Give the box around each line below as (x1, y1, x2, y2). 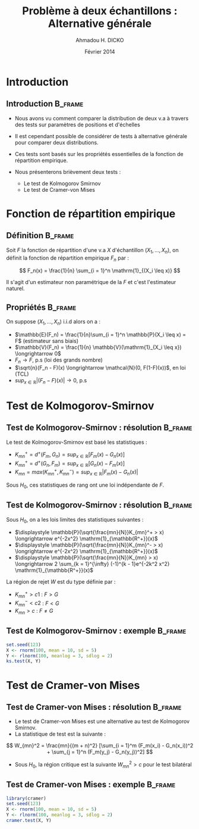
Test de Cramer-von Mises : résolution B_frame (6, 702, 182, 712)
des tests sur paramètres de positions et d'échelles (14, 121, 141, 128)
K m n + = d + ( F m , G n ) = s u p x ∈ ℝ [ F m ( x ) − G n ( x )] (14, 450, 125, 459)
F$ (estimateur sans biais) (14, 337, 79, 344)
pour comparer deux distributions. (14, 139, 99, 146)
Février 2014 (84, 48, 115, 55)
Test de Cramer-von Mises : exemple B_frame (6, 780, 176, 790)
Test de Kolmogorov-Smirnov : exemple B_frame (6, 626, 187, 636)
